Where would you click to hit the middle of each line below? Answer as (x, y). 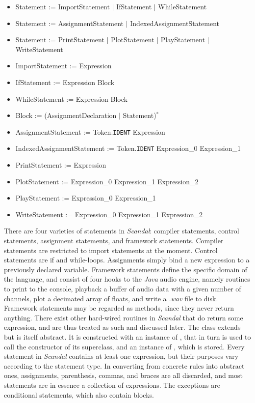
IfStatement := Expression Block (65, 82)
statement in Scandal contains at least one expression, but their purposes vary (121, 356)
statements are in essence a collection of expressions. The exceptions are (112, 385)
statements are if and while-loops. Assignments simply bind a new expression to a (127, 260)
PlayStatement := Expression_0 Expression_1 (86, 198)
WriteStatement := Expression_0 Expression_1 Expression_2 (109, 214)
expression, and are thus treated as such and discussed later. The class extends (122, 327)
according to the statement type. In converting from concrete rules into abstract (124, 365)
